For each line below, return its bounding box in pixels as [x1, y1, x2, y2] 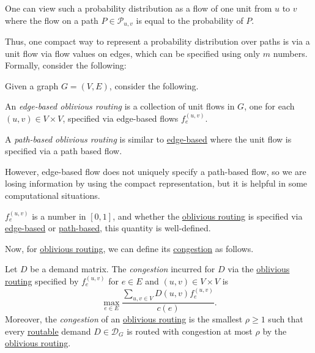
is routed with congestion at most [127, 324, 253, 337]
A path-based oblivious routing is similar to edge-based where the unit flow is [5, 132, 292, 145]
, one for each [244, 100, 295, 113]
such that [268, 313, 303, 325]
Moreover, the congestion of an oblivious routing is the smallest [5, 313, 243, 325]
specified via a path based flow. [5, 144, 122, 157]
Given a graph [5, 79, 59, 92]
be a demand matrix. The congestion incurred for [30, 262, 215, 275]
